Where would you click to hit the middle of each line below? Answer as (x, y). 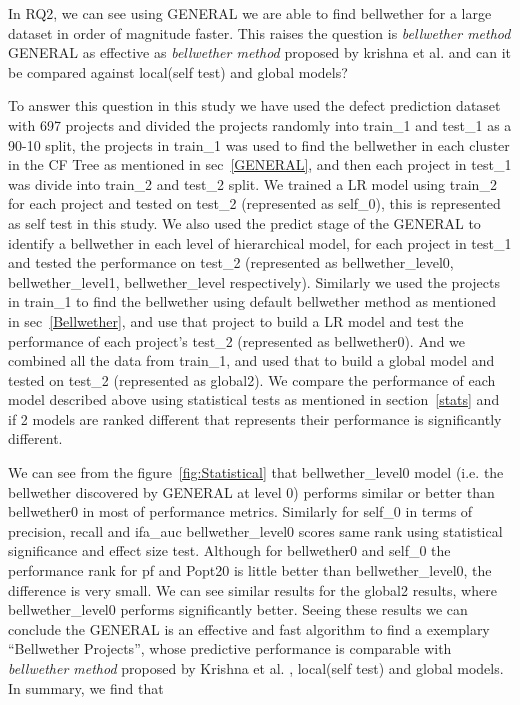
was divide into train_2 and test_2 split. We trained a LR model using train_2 (252, 183)
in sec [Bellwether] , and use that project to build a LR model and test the (236, 320)
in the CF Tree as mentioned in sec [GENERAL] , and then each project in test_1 (260, 164)
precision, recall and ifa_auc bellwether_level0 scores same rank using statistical (255, 530)
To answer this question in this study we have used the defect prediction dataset (254, 105)
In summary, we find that (86, 687)
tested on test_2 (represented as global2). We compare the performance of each (252, 379)
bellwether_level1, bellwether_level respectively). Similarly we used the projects (254, 281)
